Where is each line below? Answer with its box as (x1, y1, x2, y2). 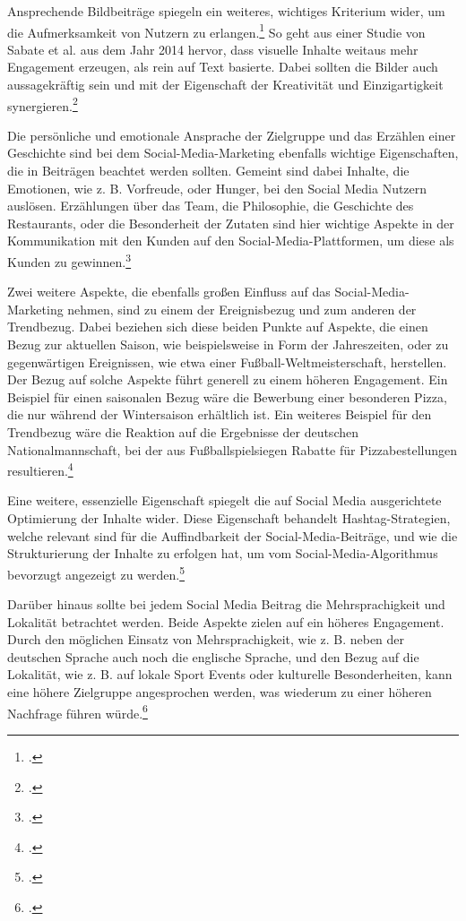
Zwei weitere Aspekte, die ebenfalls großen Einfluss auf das (7, 282, 331, 301)
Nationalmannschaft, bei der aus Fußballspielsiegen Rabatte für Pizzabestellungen (7, 440, 457, 459)
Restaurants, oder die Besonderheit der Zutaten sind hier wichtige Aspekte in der (7, 213, 454, 232)
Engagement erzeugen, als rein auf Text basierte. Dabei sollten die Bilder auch (7, 57, 438, 76)
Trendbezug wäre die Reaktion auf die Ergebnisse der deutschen (7, 423, 358, 442)
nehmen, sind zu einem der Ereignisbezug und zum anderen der (67, 299, 417, 318)
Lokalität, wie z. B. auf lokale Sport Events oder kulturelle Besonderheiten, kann (7, 665, 453, 684)
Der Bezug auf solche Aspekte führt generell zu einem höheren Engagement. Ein (7, 370, 448, 389)
